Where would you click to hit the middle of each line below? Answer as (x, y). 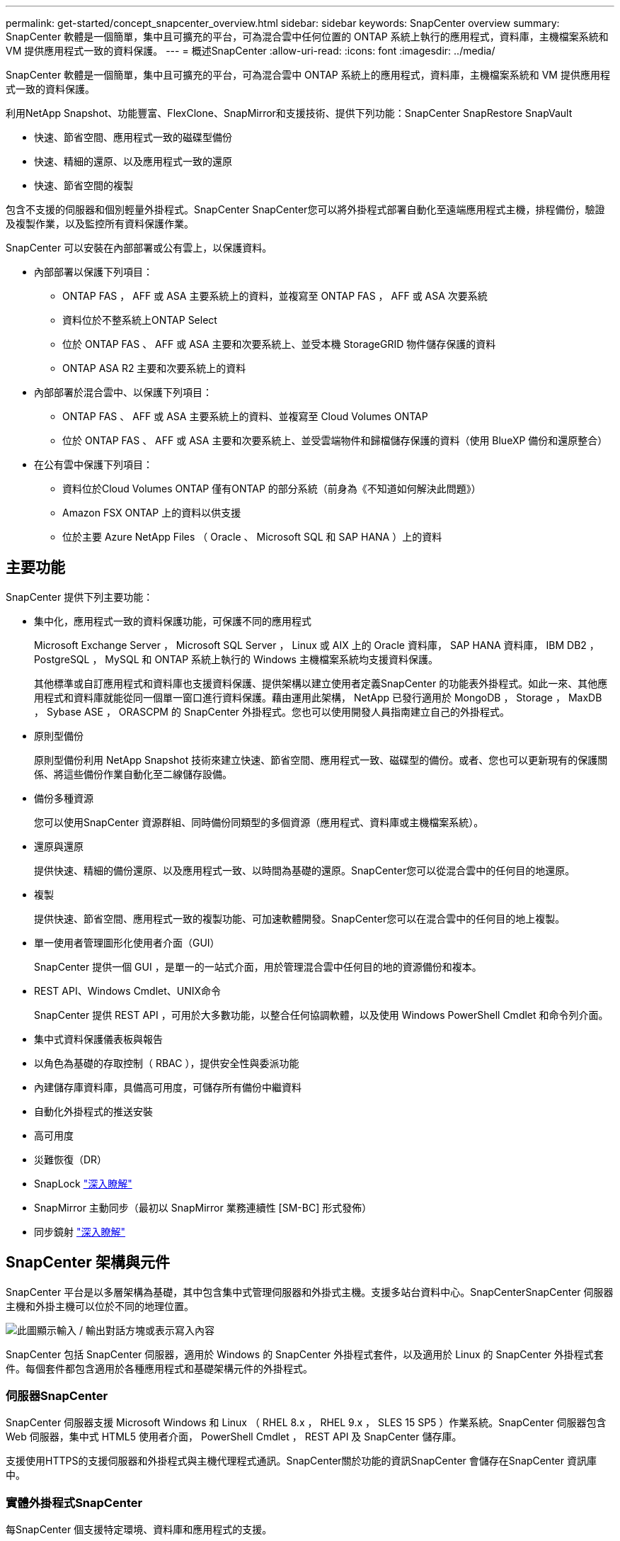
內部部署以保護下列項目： (93, 272)
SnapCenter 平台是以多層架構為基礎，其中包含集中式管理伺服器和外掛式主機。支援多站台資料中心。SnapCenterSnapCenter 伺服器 (310, 1292)
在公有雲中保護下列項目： (93, 464)
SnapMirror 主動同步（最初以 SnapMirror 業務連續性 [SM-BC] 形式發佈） (203, 1207)
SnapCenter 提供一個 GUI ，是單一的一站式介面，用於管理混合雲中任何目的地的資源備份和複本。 (258, 966)
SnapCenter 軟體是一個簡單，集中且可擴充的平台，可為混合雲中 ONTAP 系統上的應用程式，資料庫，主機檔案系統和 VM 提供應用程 (308, 75)
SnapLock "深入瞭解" (83, 1183)
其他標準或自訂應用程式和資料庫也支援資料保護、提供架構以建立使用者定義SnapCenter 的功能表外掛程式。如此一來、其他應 (321, 683)
